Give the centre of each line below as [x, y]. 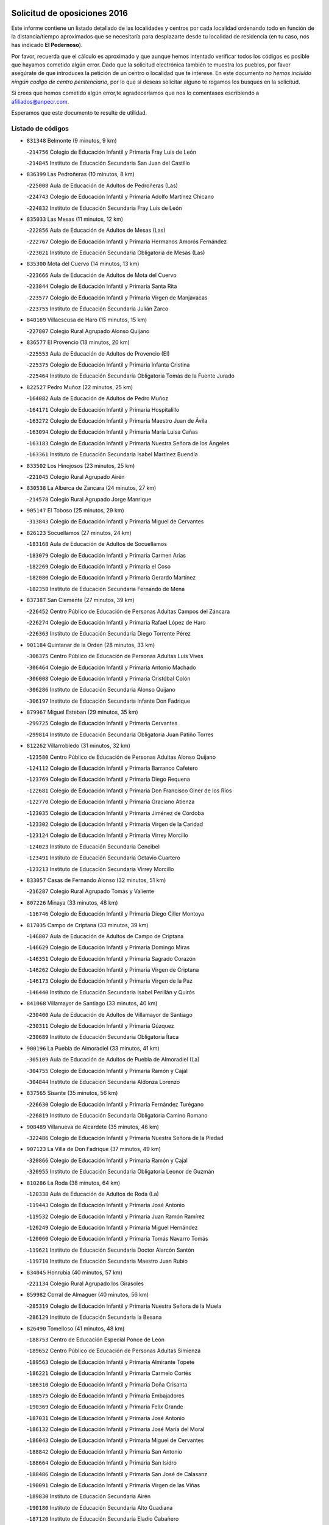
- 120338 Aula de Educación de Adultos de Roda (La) [93, 1194]
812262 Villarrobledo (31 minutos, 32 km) [79, 746]
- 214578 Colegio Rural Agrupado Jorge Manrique [89, 499]
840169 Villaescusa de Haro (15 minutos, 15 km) [87, 320]
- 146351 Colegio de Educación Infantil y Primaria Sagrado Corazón [111, 958]
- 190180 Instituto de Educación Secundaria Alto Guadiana [100, 1507]
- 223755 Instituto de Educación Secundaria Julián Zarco [97, 309]
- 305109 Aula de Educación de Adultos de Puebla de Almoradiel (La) [113, 1060]
